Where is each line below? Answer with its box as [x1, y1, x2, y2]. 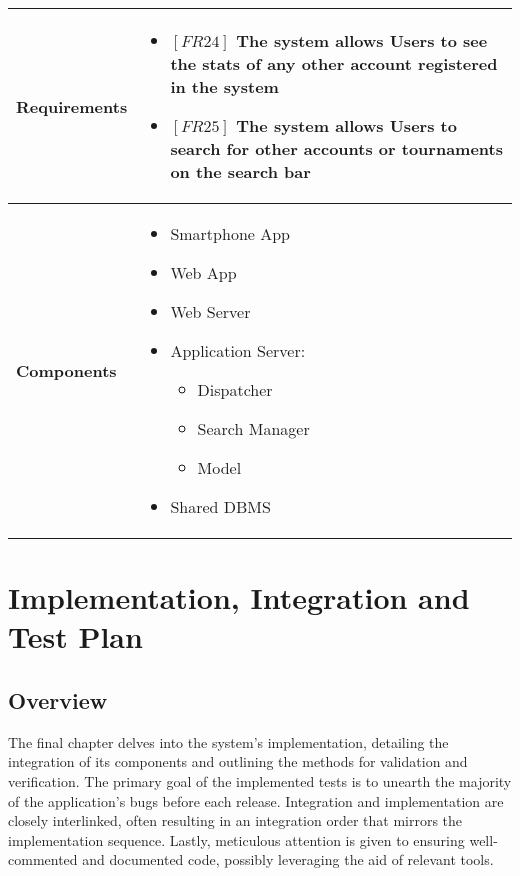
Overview [8, 684, 108, 715]
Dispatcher [197, 378, 273, 401]
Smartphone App [170, 222, 291, 245]
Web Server [170, 300, 251, 323]
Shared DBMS [170, 495, 271, 518]
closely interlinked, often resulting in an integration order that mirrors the [8, 810, 463, 831]
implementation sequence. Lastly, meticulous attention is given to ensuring [8, 829, 465, 850]
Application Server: [170, 339, 306, 362]
